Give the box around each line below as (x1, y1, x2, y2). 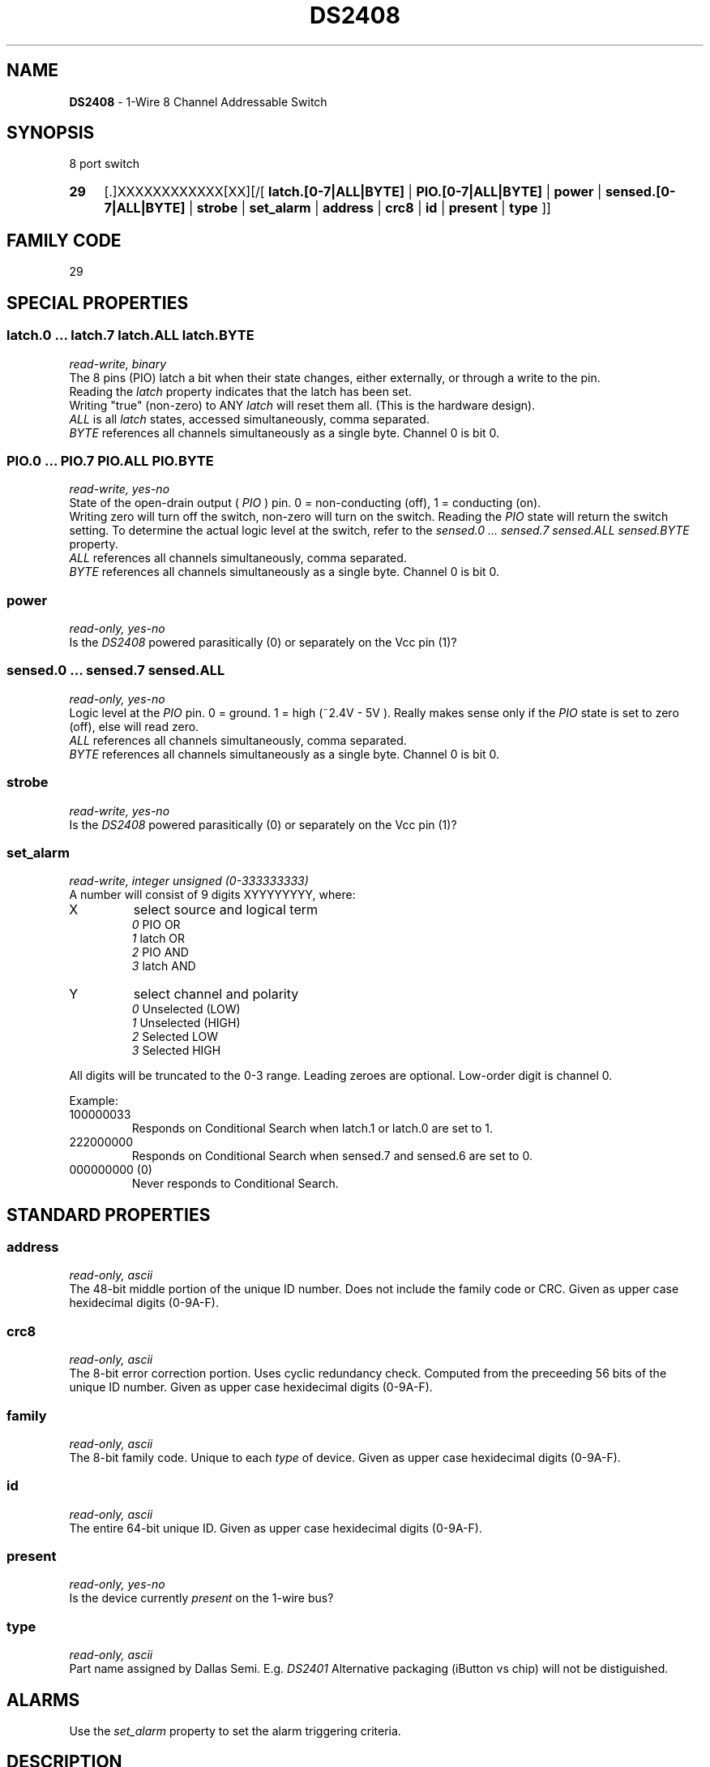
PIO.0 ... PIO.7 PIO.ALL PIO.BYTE (6, 452, 214, 469)
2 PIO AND (131, 945, 189, 960)
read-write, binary (69, 356, 167, 371)
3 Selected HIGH (131, 1043, 221, 1058)
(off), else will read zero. (69, 719, 199, 733)
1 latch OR (131, 931, 186, 946)
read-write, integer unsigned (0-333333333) (69, 874, 309, 888)
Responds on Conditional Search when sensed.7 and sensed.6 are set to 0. (131, 1149, 532, 1163)
